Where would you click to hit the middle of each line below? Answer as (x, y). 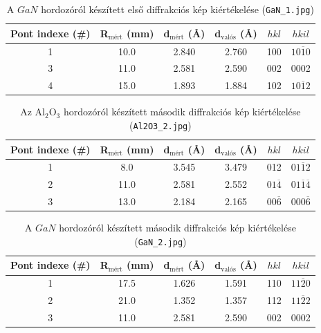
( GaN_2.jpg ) (160, 241)
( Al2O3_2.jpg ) (160, 125)
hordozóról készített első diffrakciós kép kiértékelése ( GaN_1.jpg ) (177, 9)
